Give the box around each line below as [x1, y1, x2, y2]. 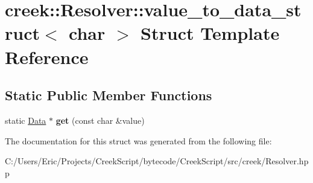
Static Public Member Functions [5, 86, 212, 104]
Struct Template [141, 21, 280, 45]
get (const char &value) [55, 114, 145, 126]
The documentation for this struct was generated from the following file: [5, 134, 272, 147]
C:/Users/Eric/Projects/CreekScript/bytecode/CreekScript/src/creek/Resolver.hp [5, 155, 309, 167]
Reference [5, 44, 89, 69]
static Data [5, 114, 46, 126]
